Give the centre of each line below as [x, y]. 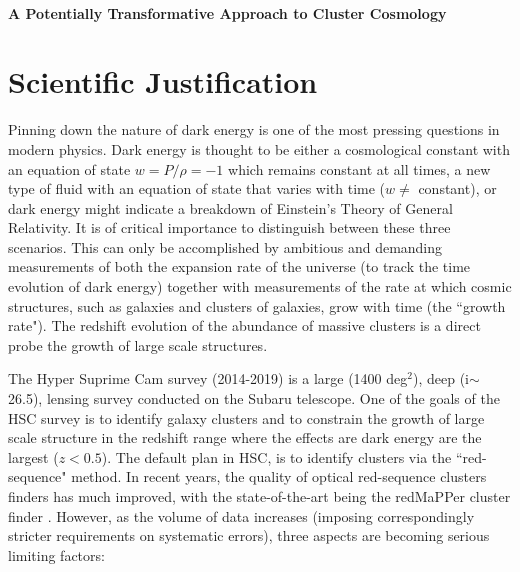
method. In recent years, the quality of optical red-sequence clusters [279, 476]
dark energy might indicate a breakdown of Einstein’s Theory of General [230, 207]
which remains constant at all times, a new [359, 168]
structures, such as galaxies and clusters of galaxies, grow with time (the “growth [257, 305]
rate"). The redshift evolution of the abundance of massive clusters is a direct [244, 325]
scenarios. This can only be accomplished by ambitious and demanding [225, 246]
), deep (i [440, 378]
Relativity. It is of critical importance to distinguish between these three [229, 227]
